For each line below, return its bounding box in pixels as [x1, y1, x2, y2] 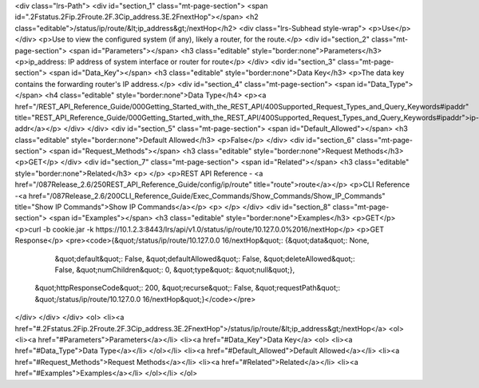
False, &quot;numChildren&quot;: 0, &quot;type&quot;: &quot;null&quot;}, [54, 264, 295, 275]
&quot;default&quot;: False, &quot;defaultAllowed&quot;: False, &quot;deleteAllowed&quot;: [54, 254, 355, 263]
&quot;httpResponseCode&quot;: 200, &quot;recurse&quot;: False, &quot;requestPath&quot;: [34, 283, 341, 293]
